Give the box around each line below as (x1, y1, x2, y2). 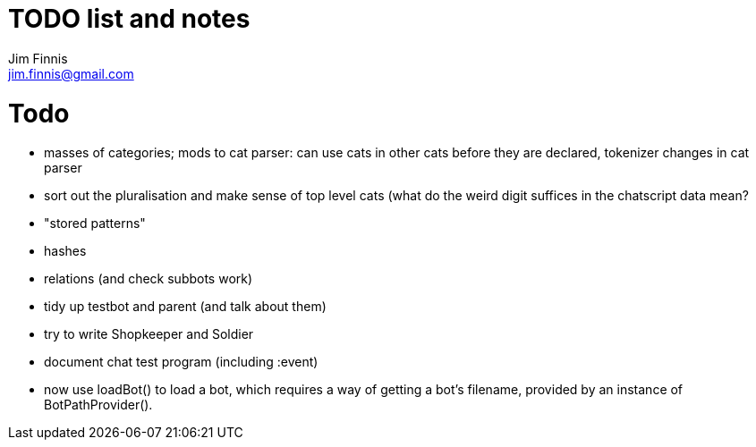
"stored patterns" (44, 215, 146, 232)
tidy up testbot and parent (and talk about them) (44, 299, 327, 315)
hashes (44, 243, 87, 259)
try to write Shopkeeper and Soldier (44, 326, 254, 342)
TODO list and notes (8, 4, 251, 34)
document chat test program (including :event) (44, 354, 319, 370)
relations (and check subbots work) (44, 271, 253, 287)
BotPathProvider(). (44, 397, 153, 413)
